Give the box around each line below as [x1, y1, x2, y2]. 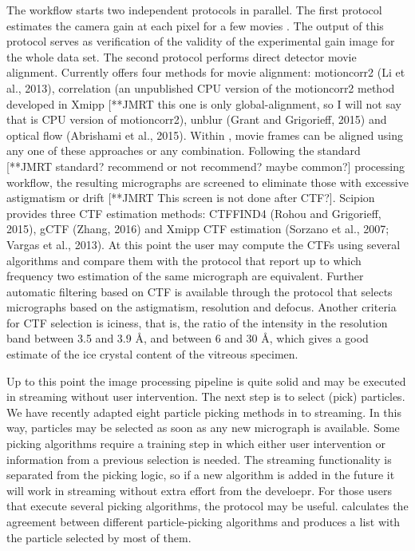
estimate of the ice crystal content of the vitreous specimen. [6, 346, 298, 363]
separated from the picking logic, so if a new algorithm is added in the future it [6, 466, 395, 483]
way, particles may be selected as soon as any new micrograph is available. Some [6, 419, 400, 436]
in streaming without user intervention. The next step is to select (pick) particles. [6, 388, 405, 405]
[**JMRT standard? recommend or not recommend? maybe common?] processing [6, 157, 405, 174]
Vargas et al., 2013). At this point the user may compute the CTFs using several [6, 236, 401, 252]
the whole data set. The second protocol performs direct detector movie [6, 48, 357, 65]
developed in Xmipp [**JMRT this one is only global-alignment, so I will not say [6, 95, 401, 112]
